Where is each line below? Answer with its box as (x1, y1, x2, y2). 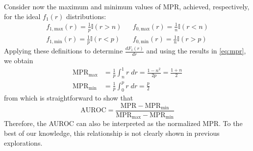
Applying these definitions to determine (4, 46, 123, 56)
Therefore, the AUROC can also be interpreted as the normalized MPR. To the (4, 118, 243, 128)
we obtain (4, 55, 33, 66)
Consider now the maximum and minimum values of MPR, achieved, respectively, (4, 1, 250, 11)
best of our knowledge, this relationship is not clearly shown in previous (4, 128, 220, 138)
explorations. (4, 137, 43, 148)
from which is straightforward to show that (4, 93, 133, 103)
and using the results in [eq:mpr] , (146, 46, 246, 56)
